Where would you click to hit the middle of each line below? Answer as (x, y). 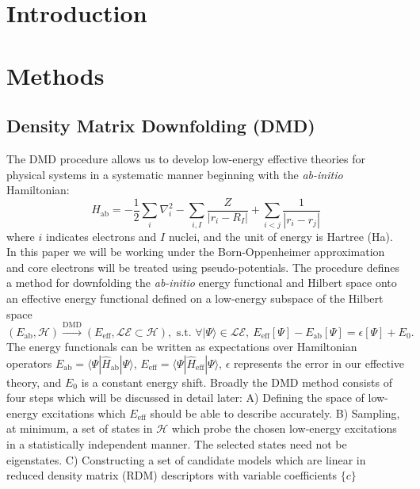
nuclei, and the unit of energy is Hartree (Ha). (281, 236)
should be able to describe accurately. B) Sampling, (275, 413)
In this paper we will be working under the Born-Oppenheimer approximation (196, 252)
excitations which (84, 413)
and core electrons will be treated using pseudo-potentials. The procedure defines (203, 267)
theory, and (34, 382)
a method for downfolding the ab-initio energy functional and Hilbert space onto (202, 283)
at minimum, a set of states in (80, 428)
